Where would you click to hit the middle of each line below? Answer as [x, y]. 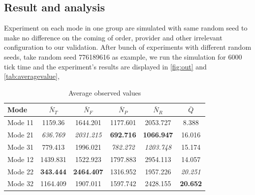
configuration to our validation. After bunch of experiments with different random [128, 47]
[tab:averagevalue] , [32, 76]
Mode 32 [20, 183]
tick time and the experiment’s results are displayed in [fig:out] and [105, 66]
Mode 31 [20, 146]
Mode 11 [20, 122]
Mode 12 [20, 159]
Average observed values [105, 92]
